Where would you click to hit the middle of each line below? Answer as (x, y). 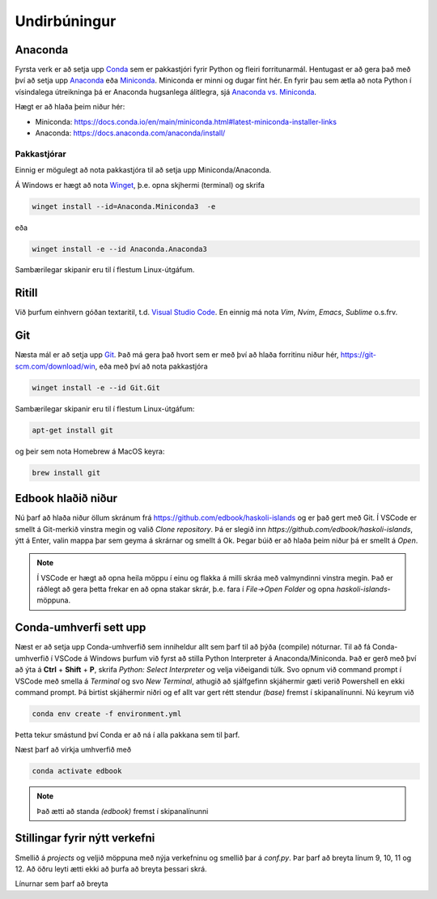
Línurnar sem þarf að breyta (62, 884)
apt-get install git (72, 430)
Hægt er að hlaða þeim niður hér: (70, 107)
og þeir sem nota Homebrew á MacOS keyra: (90, 451)
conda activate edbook (77, 771)
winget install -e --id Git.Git (96, 388)
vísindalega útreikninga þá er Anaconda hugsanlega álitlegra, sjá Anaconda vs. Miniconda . (166, 92)
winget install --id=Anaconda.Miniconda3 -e (124, 206)
